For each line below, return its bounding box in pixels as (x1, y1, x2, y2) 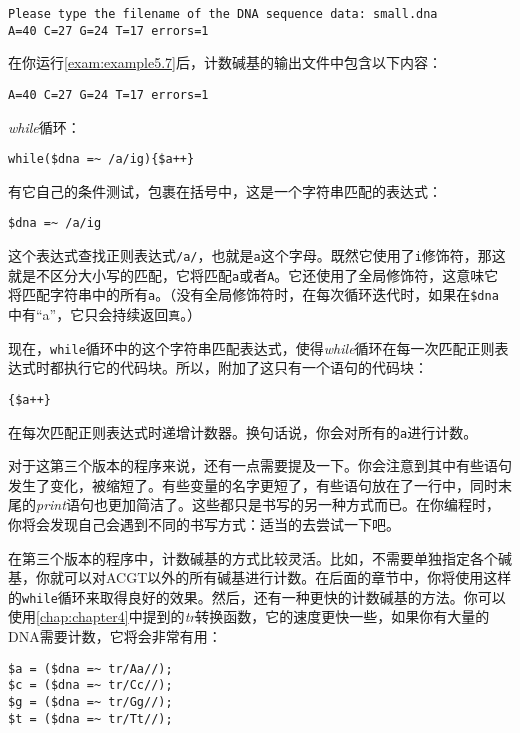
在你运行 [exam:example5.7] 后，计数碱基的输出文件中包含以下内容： (8, 52, 442, 73)
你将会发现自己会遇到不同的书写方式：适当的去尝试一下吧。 (8, 514, 400, 535)
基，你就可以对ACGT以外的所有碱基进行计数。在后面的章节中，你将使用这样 (8, 567, 512, 588)
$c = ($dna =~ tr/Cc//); (8, 678, 173, 693)
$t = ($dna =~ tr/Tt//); (8, 711, 173, 726)
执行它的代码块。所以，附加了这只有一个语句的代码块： (63, 357, 428, 378)
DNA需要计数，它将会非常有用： (8, 626, 222, 647)
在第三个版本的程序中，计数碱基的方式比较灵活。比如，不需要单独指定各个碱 (8, 547, 512, 568)
